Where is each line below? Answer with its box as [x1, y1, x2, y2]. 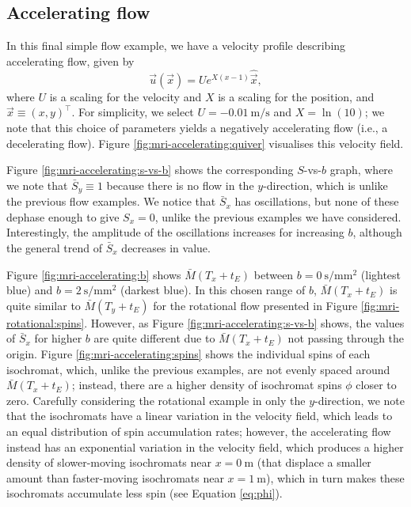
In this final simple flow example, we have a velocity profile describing [6, 37, 346, 54]
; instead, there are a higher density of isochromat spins [71, 376, 342, 393]
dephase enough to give [6, 208, 120, 225]
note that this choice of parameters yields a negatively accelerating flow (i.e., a [6, 119, 388, 136]
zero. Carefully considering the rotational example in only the [6, 392, 306, 408]
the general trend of [6, 240, 103, 256]
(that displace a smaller [257, 454, 371, 471]
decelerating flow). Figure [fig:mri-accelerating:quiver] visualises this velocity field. [6, 134, 404, 151]
